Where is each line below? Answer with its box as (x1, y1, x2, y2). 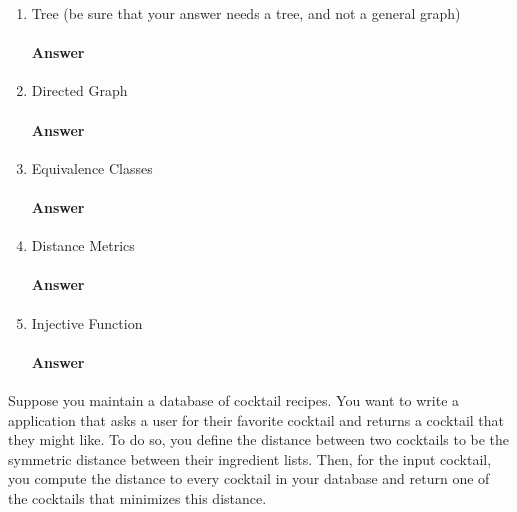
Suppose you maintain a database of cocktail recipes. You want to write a (8, 389, 460, 410)
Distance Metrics (31, 235, 135, 256)
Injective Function (31, 312, 143, 333)
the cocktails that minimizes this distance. (8, 487, 267, 508)
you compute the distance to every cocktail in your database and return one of (8, 468, 490, 489)
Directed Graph (31, 80, 128, 101)
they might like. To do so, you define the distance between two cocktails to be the (8, 429, 510, 450)
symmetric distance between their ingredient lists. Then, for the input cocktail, (8, 448, 492, 469)
